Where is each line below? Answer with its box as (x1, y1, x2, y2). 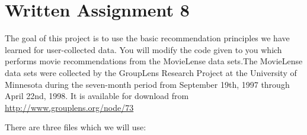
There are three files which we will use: (5, 121, 146, 133)
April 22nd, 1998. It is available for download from (5, 90, 189, 102)
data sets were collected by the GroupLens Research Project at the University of (5, 66, 297, 78)
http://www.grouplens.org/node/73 (5, 101, 134, 113)
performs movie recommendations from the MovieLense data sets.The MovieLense (5, 55, 303, 67)
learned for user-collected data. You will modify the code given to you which (5, 43, 282, 55)
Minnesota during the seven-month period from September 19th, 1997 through (5, 78, 290, 90)
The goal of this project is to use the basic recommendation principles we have (5, 32, 290, 44)
